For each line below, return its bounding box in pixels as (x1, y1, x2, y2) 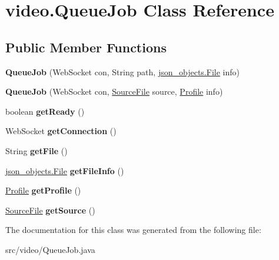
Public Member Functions (5, 38, 167, 56)
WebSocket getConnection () (5, 125, 117, 137)
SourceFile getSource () (5, 204, 95, 216)
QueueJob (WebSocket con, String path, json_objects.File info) (5, 65, 240, 78)
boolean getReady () (5, 105, 85, 117)
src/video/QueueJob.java (5, 243, 95, 255)
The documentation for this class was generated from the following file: (5, 224, 261, 236)
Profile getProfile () (5, 184, 81, 196)
